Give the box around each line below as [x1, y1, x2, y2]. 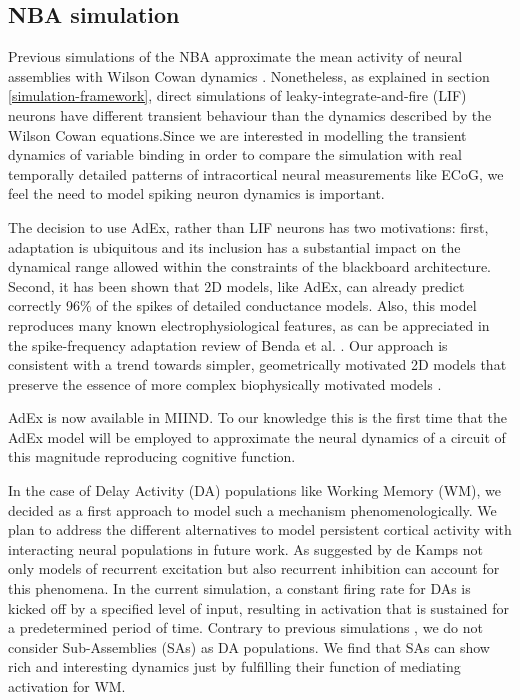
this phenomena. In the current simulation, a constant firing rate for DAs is [8, 578, 471, 599]
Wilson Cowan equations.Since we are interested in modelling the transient [8, 124, 467, 145]
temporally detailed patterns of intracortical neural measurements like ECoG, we [8, 163, 504, 184]
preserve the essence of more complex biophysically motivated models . [8, 373, 442, 394]
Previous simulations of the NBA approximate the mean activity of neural [8, 46, 463, 67]
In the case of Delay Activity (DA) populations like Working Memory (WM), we [8, 480, 501, 501]
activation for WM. [8, 676, 126, 697]
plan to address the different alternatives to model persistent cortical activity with [8, 519, 512, 540]
